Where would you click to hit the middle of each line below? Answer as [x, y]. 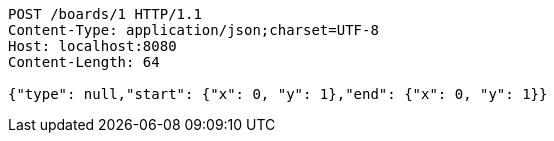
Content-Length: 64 [84, 62]
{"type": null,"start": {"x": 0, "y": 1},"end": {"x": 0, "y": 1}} [278, 94]
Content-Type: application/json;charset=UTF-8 [193, 30]
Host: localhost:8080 [92, 46]
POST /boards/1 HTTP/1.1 [105, 14]
